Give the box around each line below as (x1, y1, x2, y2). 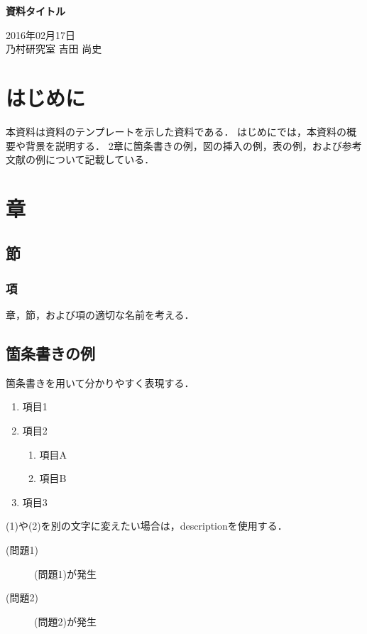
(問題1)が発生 (34, 566, 97, 581)
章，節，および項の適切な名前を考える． (6, 307, 195, 322)
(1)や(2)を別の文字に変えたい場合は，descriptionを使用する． (6, 518, 287, 533)
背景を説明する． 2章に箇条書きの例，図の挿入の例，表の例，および (25, 138, 342, 153)
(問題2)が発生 (34, 613, 97, 628)
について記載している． (45, 152, 155, 167)
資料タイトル (6, 4, 65, 18)
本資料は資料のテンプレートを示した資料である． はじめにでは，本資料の (6, 124, 347, 138)
